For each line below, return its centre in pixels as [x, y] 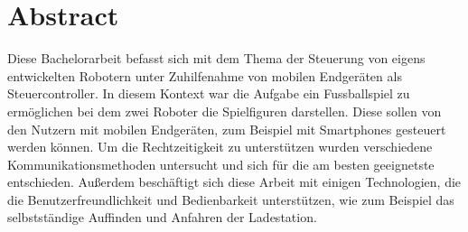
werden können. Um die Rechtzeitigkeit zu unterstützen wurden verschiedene [220, 147]
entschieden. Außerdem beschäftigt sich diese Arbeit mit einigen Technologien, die [234, 182]
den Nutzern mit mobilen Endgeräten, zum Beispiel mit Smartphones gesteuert [227, 129]
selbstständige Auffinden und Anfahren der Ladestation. [162, 217]
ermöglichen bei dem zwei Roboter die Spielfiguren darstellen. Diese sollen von [225, 111]
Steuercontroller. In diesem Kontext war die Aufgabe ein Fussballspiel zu [209, 93]
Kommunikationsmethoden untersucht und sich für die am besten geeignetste [221, 164]
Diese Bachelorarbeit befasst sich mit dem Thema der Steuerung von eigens [216, 58]
